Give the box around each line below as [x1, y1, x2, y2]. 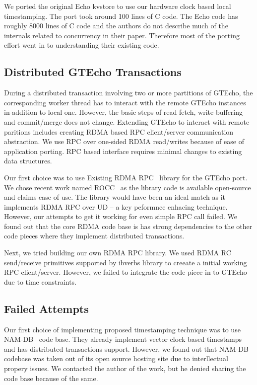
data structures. [4, 155, 52, 166]
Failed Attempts [4, 301, 89, 316]
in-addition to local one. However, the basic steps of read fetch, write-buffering [4, 107, 243, 117]
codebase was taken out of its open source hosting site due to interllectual [4, 353, 229, 364]
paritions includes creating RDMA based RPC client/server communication [4, 126, 234, 137]
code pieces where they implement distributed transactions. [4, 231, 185, 241]
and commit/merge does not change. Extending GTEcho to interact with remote [4, 116, 250, 127]
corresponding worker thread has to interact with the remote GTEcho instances [4, 97, 246, 107]
